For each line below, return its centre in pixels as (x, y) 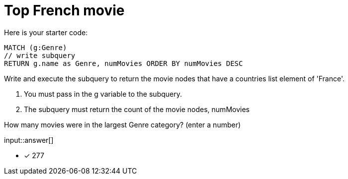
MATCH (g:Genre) (36, 47)
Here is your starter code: (46, 32)
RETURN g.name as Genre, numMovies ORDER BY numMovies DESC (124, 63)
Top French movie (64, 10)
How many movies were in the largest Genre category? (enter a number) (123, 124)
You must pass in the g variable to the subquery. (103, 94)
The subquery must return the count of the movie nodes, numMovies (137, 109)
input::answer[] (29, 140)
